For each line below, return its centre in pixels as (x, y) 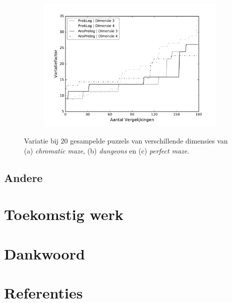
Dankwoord (44, 253)
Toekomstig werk (64, 214)
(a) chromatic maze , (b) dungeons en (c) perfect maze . (107, 150)
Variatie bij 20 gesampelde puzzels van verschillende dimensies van (126, 141)
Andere (23, 177)
